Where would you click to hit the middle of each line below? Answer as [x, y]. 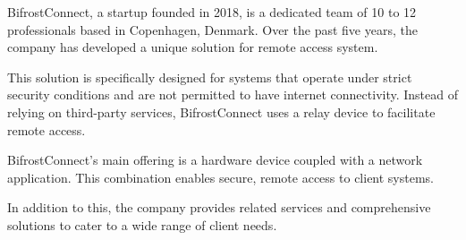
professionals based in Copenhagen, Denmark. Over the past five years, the [212, 29]
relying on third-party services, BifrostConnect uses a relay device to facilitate [221, 111]
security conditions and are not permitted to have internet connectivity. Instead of [233, 94]
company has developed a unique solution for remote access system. [193, 47]
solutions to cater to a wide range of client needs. [142, 224]
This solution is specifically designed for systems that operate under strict [210, 77]
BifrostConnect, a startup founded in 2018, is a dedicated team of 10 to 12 [212, 12]
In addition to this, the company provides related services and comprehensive [219, 207]
